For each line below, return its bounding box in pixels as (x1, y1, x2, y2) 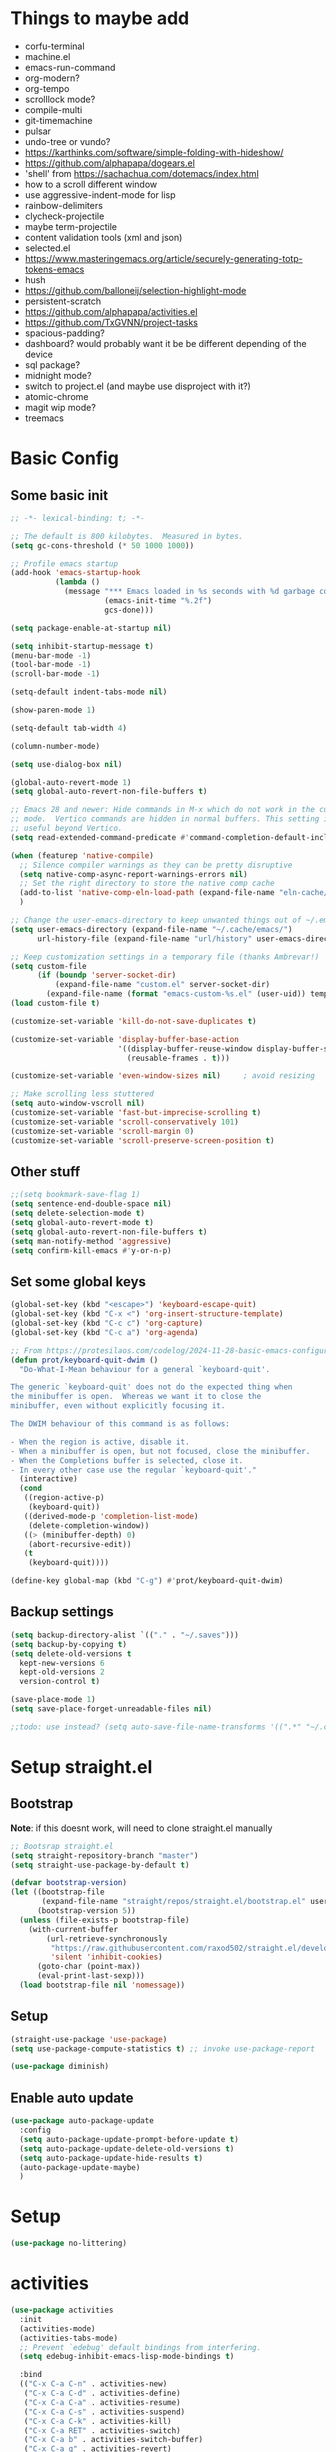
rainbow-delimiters (24, 199, 103, 211)
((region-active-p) (23, 1493, 105, 1503)
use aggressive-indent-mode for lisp (24, 188, 177, 201)
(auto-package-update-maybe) (19, 2162, 141, 2172)
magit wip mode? (24, 401, 97, 413)
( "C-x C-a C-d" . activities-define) (23, 2388, 182, 2398)
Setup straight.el (10, 1755, 153, 1778)
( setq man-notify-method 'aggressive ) (10, 1236, 172, 1246)
